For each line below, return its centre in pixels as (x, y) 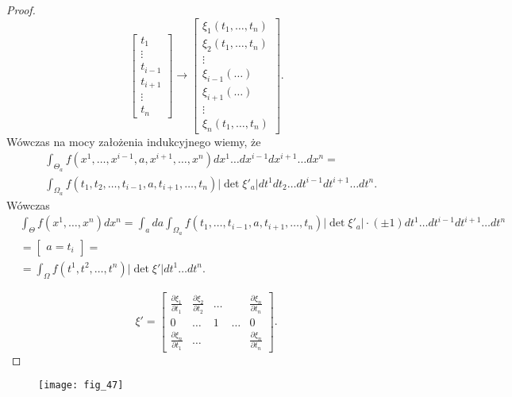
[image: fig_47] (81, 385)
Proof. (21, 10)
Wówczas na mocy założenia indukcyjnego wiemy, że (134, 141)
